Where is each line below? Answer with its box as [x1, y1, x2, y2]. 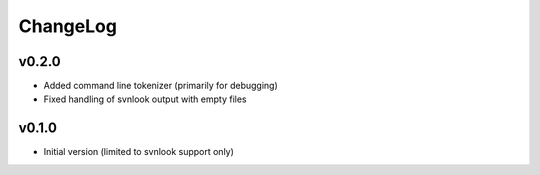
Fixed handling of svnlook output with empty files [43, 93, 247, 105]
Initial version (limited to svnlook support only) [43, 146, 235, 158]
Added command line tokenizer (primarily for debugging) [43, 80, 279, 92]
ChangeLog [18, 15, 117, 37]
